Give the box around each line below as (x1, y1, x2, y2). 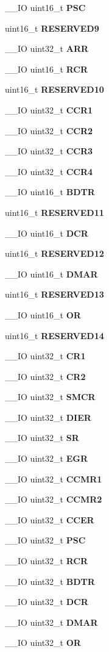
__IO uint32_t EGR (5, 452, 88, 465)
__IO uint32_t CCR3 (5, 145, 93, 157)
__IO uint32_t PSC (5, 534, 86, 546)
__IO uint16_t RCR (5, 62, 88, 75)
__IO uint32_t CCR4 (5, 165, 93, 177)
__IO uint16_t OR (5, 308, 81, 321)
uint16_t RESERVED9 (5, 21, 99, 34)
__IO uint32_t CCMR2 (5, 493, 102, 506)
